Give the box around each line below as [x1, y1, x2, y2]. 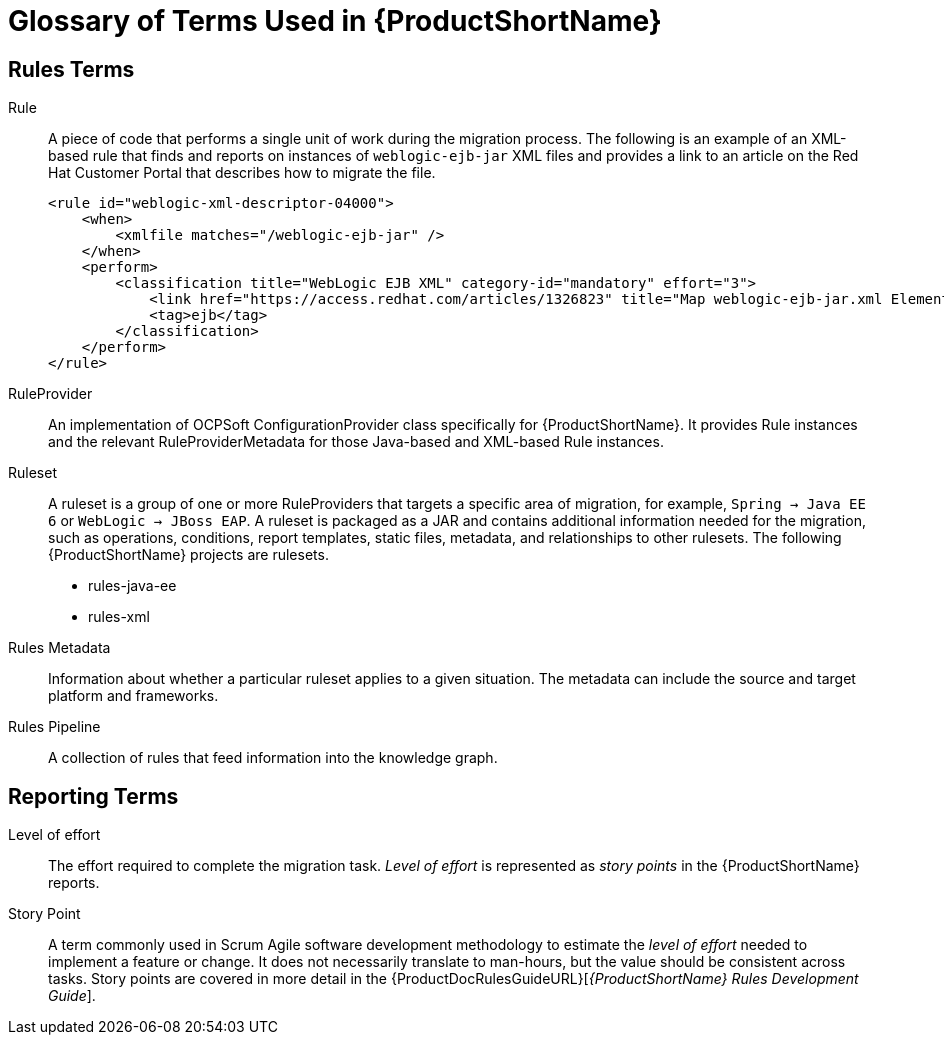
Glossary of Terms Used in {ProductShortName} [8, 4, 662, 38]
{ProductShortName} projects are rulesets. [48, 546, 329, 564]
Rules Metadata [8, 639, 111, 657]
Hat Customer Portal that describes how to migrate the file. [48, 164, 436, 182]
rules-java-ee [88, 577, 177, 595]
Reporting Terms [8, 783, 179, 809]
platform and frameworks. [48, 687, 219, 705]
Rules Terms [8, 56, 135, 82]
